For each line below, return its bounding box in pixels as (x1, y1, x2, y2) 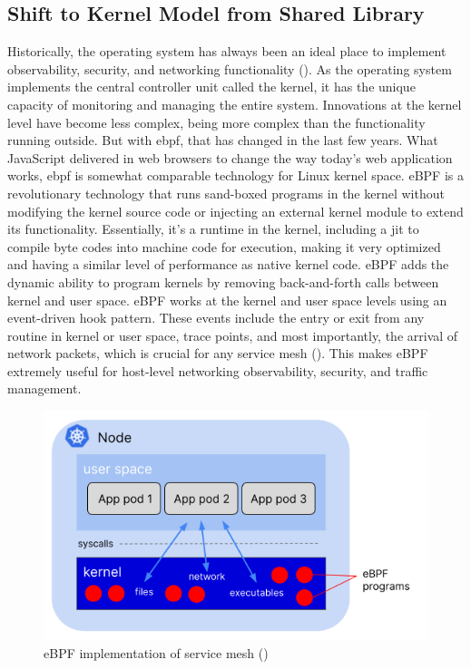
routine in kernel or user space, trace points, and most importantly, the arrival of (7, 325, 458, 344)
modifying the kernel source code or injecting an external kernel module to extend (7, 201, 464, 220)
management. (7, 379, 82, 398)
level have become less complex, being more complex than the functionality (7, 112, 426, 131)
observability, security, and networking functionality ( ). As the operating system (7, 59, 452, 78)
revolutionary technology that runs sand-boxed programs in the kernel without (7, 183, 445, 202)
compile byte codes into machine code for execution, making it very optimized (7, 237, 441, 256)
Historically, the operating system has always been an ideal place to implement (7, 42, 446, 61)
